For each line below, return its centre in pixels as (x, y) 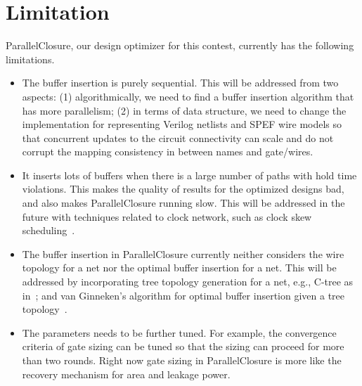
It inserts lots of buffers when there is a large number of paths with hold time (189, 175)
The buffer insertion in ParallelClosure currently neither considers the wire (183, 253)
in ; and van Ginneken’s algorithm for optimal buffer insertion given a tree (183, 295)
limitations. (30, 59)
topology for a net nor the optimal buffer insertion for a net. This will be (179, 268)
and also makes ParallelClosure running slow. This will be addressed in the (183, 203)
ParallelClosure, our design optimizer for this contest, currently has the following (180, 45)
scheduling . (49, 230)
